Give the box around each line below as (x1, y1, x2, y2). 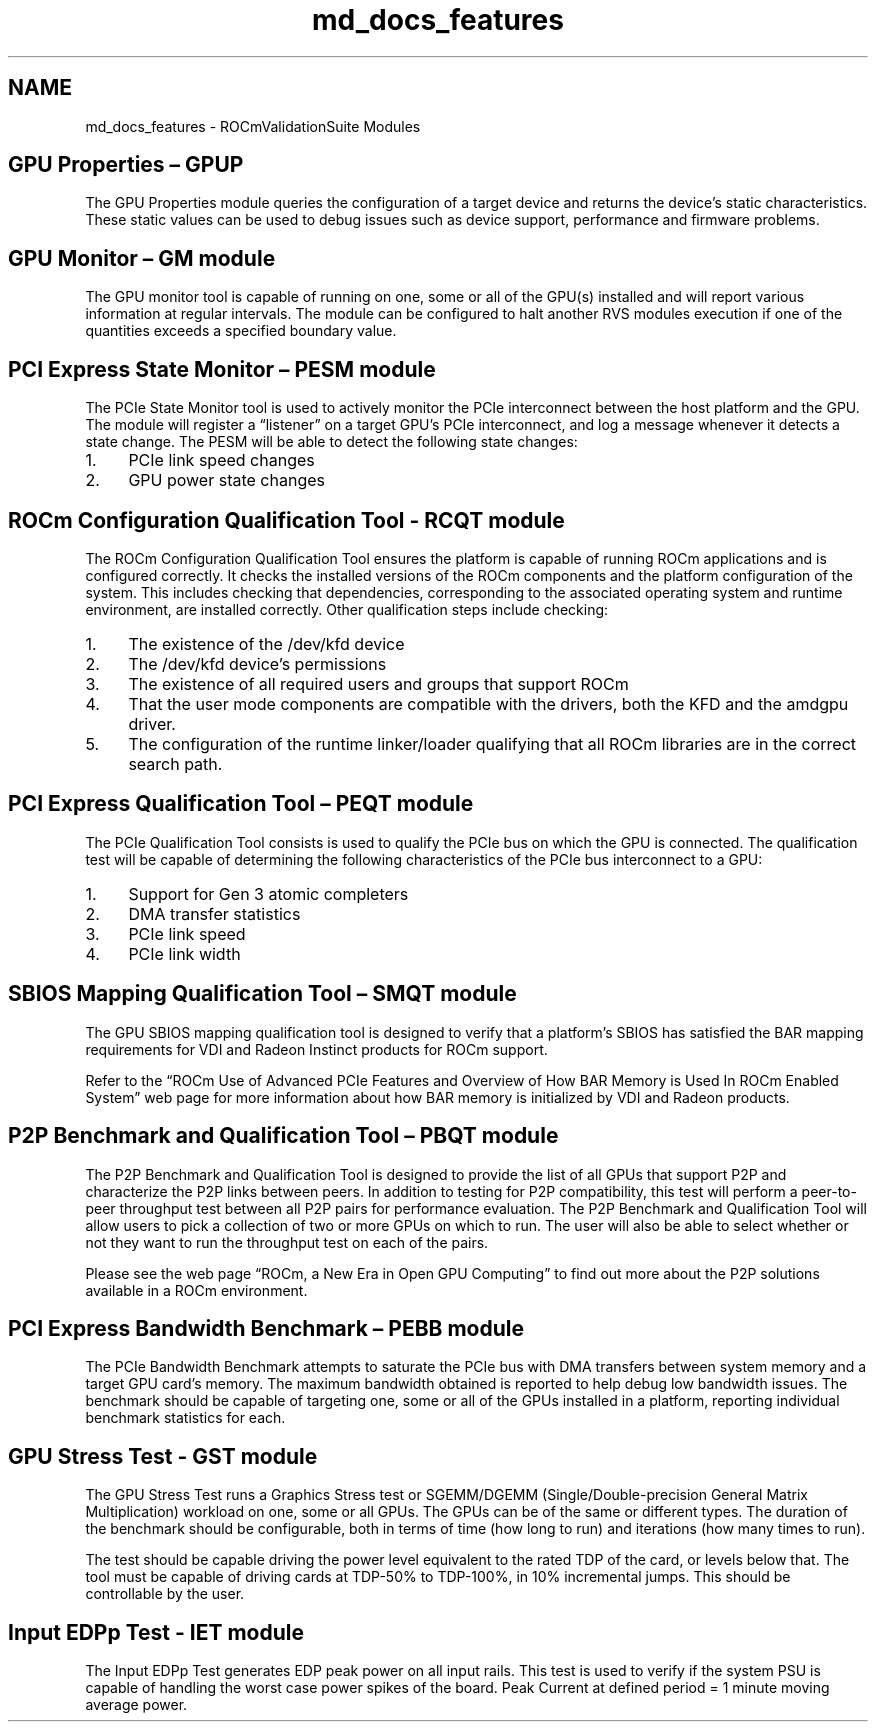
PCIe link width (128, 943, 241, 964)
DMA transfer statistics (128, 903, 301, 924)
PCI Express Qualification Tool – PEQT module (8, 791, 474, 817)
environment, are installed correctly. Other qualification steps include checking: (85, 600, 609, 618)
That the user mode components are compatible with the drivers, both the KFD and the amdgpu (128, 693, 849, 714)
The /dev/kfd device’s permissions (128, 653, 387, 674)
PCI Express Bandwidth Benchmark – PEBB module (8, 1315, 524, 1341)
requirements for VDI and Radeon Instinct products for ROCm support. (85, 1040, 548, 1058)
